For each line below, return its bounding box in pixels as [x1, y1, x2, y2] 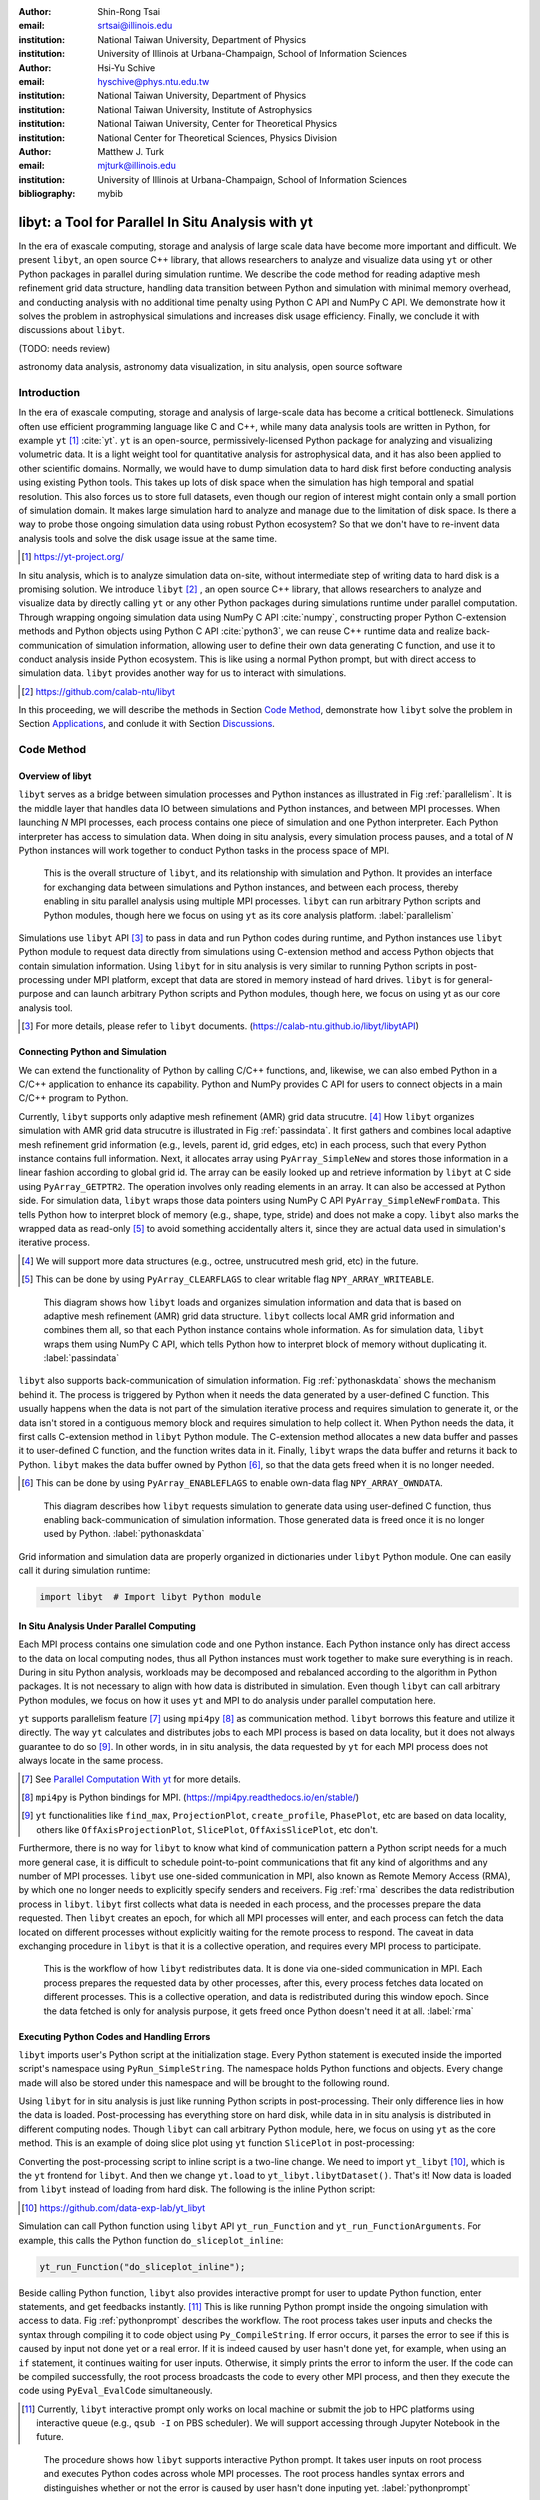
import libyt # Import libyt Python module [39, 1591, 262, 1603]
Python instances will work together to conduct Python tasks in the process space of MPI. [18, 844, 390, 856]
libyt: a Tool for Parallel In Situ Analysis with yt [18, 213, 314, 230]
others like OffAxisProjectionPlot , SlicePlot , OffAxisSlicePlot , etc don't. [36, 1823, 379, 1835]
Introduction [18, 385, 80, 399]
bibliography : [18, 188, 76, 200]
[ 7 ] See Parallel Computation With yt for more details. [21, 1773, 242, 1785]
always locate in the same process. [18, 1755, 164, 1767]
